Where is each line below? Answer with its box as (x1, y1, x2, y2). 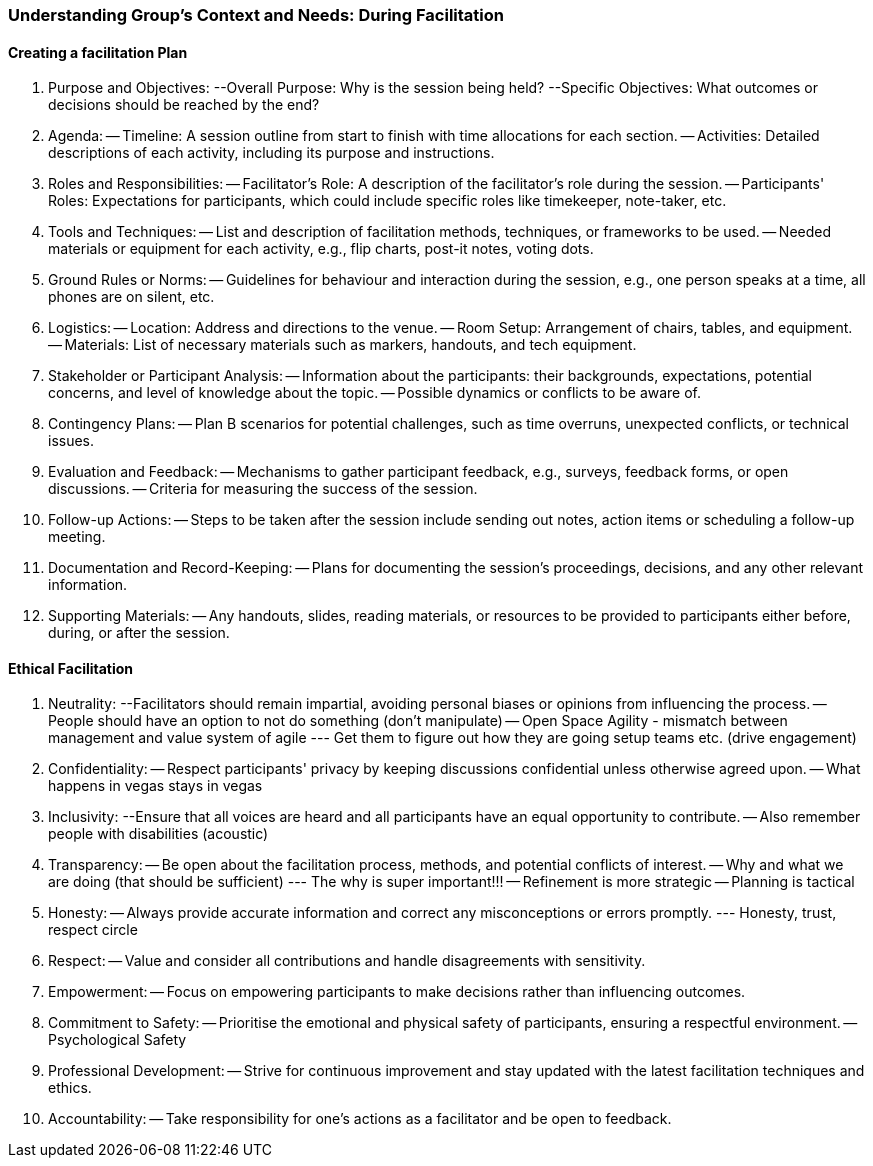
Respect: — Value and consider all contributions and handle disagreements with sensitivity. (48, 952, 646, 970)
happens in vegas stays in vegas (48, 777, 263, 795)
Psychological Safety (48, 1031, 187, 1049)
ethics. (48, 1079, 92, 1097)
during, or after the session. (48, 624, 230, 642)
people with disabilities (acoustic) (48, 825, 269, 843)
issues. (48, 432, 95, 450)
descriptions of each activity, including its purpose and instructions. (48, 144, 495, 162)
